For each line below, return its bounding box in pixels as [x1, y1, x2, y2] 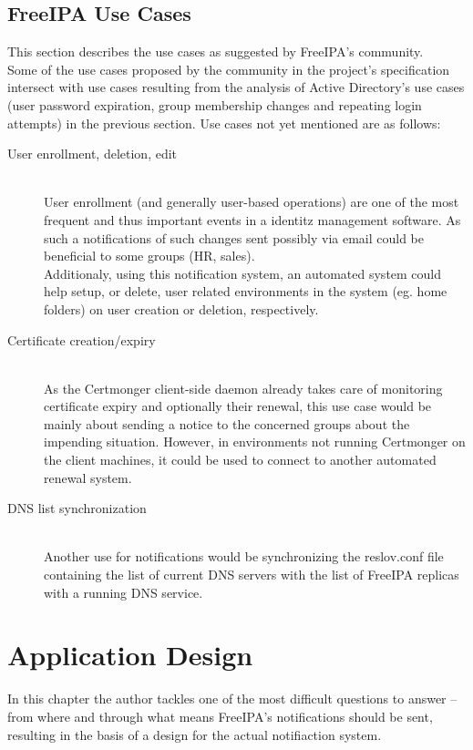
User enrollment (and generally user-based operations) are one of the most [44, 192, 459, 211]
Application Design [7, 636, 253, 673]
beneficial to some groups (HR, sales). [44, 246, 255, 265]
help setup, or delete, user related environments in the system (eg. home [44, 282, 447, 301]
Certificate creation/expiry [7, 330, 156, 349]
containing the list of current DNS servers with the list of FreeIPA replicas [44, 565, 459, 584]
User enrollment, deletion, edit [7, 144, 178, 163]
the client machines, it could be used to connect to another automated [44, 450, 437, 469]
